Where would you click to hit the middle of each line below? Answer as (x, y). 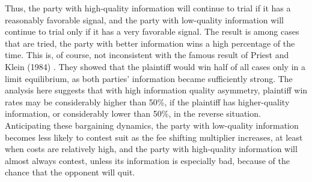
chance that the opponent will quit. (70, 172)
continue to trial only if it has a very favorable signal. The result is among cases (152, 31)
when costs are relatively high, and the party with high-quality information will (151, 149)
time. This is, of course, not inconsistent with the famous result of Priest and (147, 55)
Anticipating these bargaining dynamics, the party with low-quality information (152, 125)
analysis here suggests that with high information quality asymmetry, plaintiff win (156, 90)
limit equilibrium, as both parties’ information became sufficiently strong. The (149, 78)
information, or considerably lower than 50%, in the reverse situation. (133, 113)
